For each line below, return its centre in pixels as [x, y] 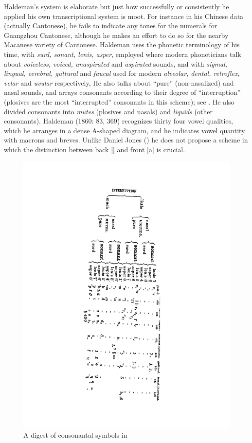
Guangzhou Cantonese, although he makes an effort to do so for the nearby [116, 35]
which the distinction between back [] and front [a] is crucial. [95, 149]
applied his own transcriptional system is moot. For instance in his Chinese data [124, 16]
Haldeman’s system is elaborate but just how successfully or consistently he [117, 6]
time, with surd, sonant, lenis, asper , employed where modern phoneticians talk [123, 54]
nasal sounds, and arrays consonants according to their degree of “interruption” [122, 92]
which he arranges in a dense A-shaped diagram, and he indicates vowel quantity [125, 130]
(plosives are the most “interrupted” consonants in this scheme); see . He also [119, 101]
